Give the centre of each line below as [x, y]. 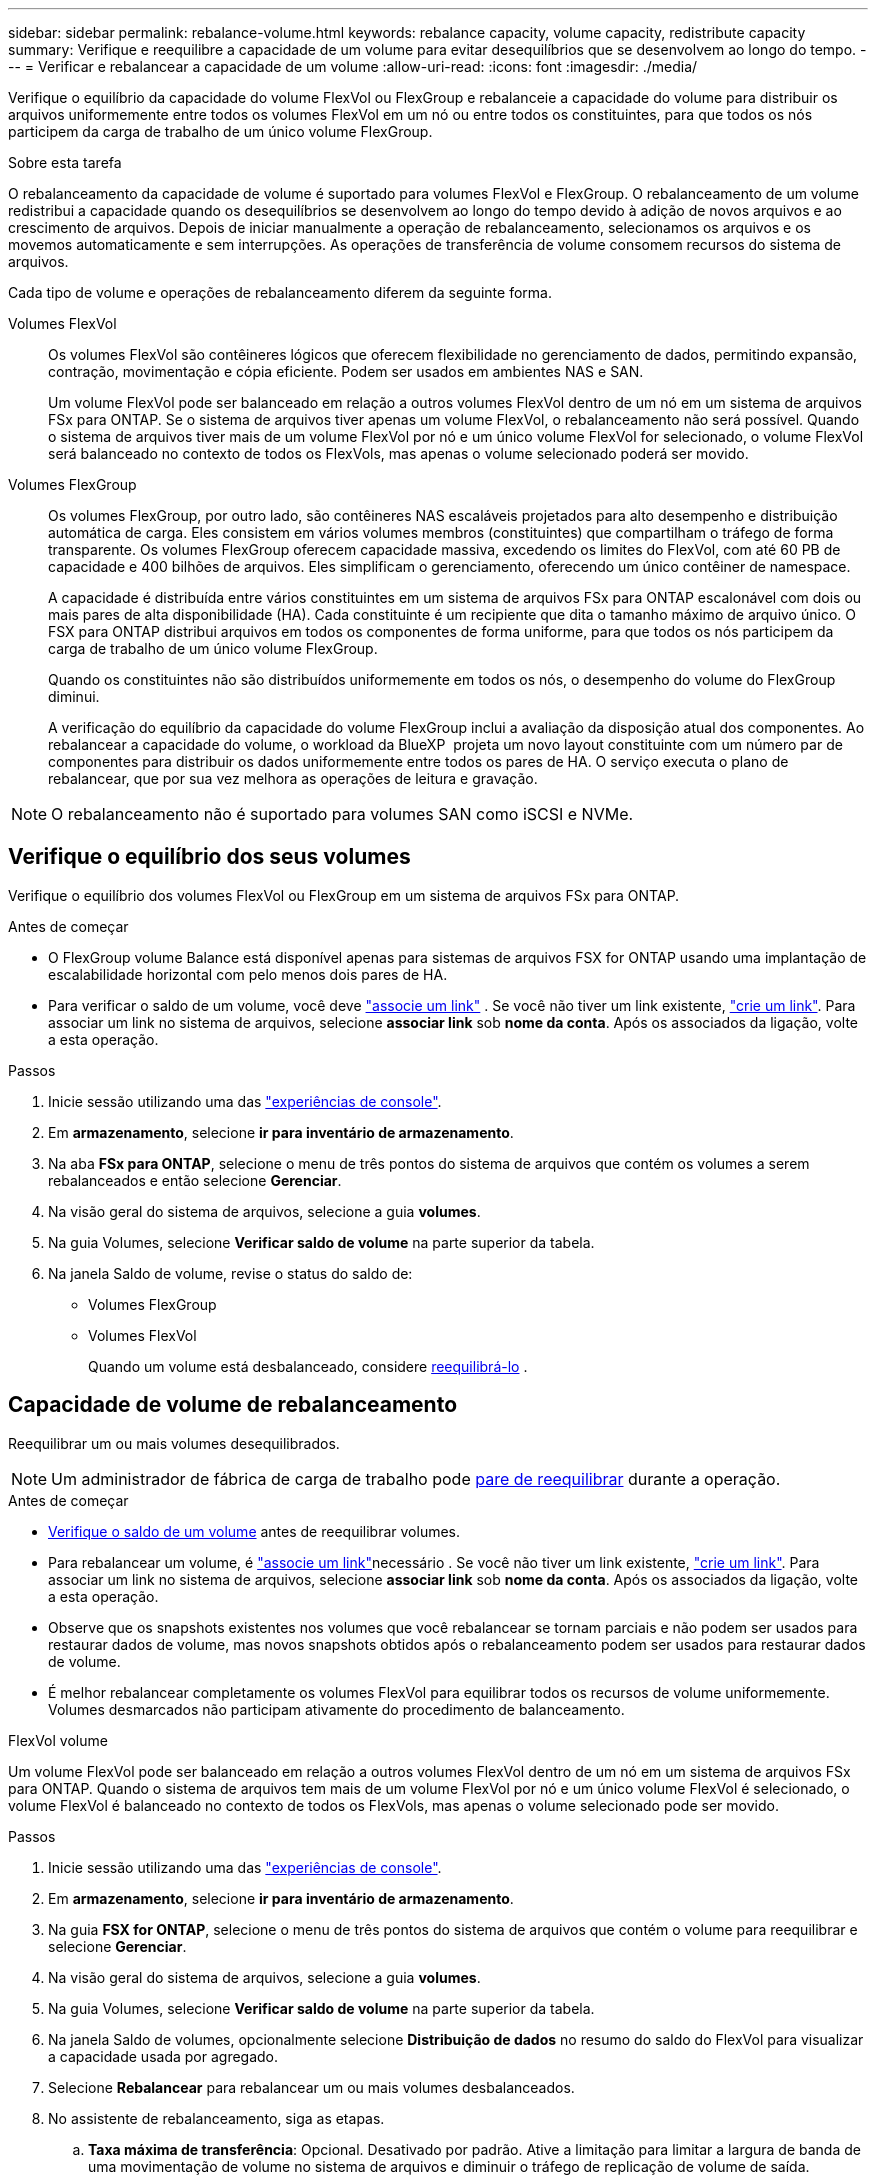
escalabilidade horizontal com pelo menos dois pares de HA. [248, 974]
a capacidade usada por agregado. [163, 2056]
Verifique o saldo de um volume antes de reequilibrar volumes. [254, 1531]
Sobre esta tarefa [65, 162]
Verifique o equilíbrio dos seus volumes [209, 857]
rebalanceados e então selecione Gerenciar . [195, 1180]
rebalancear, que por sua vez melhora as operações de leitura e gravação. [293, 778]
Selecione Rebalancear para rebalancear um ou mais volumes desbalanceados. [311, 2087]
